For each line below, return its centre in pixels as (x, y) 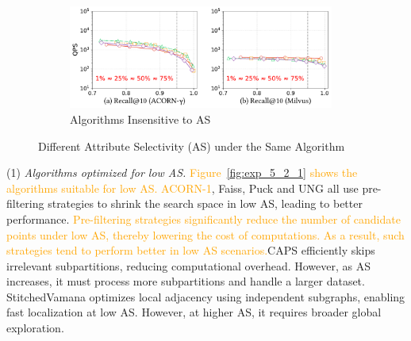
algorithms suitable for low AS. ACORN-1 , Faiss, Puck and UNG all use (182, 188)
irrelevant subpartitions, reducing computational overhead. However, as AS (188, 265)
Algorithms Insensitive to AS (140, 119)
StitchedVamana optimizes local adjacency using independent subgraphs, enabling (206, 296)
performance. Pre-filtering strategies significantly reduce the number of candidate (204, 218)
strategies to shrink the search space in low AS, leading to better (205, 203)
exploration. (35, 328)
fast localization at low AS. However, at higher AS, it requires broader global (194, 312)
